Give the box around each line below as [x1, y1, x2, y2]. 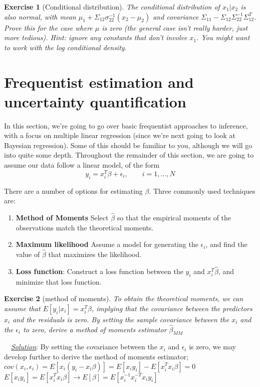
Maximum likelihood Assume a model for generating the [16, 239, 198, 249]
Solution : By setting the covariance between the [11, 341, 157, 352]
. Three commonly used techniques [149, 185, 255, 196]
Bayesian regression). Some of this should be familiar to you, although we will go [4, 140, 252, 150]
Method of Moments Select [16, 212, 109, 222]
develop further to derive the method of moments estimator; [4, 351, 189, 361]
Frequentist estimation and [4, 71, 194, 92]
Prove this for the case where [4, 22, 93, 33]
